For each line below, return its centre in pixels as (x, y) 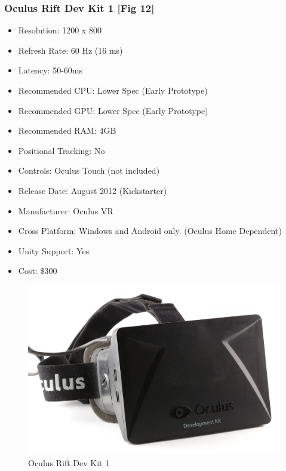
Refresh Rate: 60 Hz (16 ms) (70, 50)
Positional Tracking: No (61, 150)
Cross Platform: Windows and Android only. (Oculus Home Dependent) (150, 231)
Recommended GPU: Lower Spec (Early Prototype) (113, 110)
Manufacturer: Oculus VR (66, 210)
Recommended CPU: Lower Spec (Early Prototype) (113, 90)
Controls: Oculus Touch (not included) (89, 170)
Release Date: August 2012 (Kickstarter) (93, 190)
